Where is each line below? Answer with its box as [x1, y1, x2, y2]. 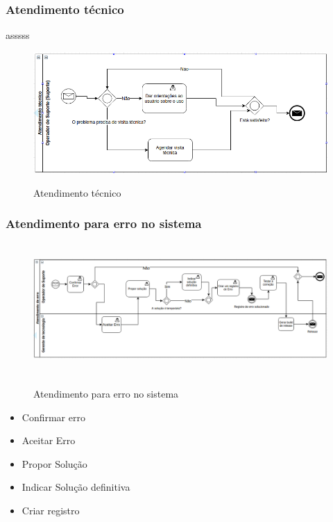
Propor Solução [22, 456, 87, 471]
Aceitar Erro [22, 433, 76, 448]
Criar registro [22, 503, 80, 518]
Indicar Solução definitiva [22, 480, 130, 494]
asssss [6, 28, 30, 42]
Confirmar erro [22, 409, 85, 424]
